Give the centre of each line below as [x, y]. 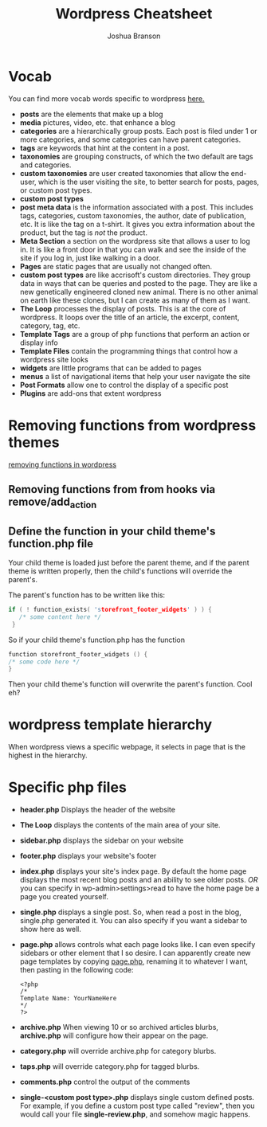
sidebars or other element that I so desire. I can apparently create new [135, 953]
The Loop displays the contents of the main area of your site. [120, 825]
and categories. [45, 165]
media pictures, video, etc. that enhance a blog [97, 122]
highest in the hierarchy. [48, 755]
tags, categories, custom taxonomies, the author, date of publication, [133, 215]
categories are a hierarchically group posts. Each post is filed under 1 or [138, 131]
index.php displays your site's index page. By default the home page [133, 871]
